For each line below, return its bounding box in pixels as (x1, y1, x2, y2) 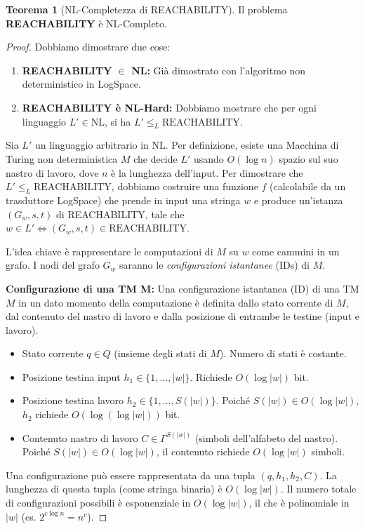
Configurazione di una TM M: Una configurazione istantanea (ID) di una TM (6, 281, 359, 295)
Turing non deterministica (6, 151, 118, 166)
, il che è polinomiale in (248, 495, 350, 510)
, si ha (104, 114, 131, 128)
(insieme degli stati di (114, 346, 207, 361)
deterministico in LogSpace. (22, 76, 141, 91)
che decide (133, 151, 178, 166)
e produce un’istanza (253, 192, 343, 207)
